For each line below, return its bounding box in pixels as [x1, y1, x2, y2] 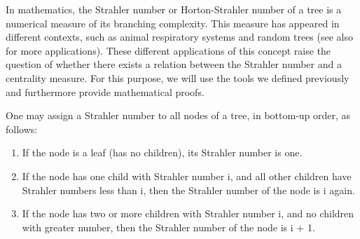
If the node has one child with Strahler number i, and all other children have [22, 168, 352, 183]
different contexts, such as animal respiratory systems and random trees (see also [6, 29, 353, 44]
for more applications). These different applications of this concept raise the [6, 43, 331, 57]
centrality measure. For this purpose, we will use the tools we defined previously [6, 70, 349, 85]
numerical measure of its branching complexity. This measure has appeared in [6, 15, 340, 30]
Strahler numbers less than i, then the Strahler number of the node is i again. [22, 182, 355, 197]
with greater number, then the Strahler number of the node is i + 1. [22, 219, 315, 234]
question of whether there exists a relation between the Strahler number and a [6, 57, 342, 71]
